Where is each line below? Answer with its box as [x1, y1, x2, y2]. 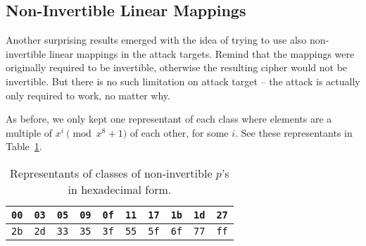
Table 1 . [6, 139, 42, 154]
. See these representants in [235, 125, 353, 140]
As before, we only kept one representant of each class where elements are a [6, 111, 332, 126]
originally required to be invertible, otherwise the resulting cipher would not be [6, 60, 348, 75]
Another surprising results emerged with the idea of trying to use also [6, 32, 307, 47]
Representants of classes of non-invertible [10, 164, 213, 181]
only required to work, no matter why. [6, 87, 170, 102]
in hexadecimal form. [68, 180, 172, 197]
